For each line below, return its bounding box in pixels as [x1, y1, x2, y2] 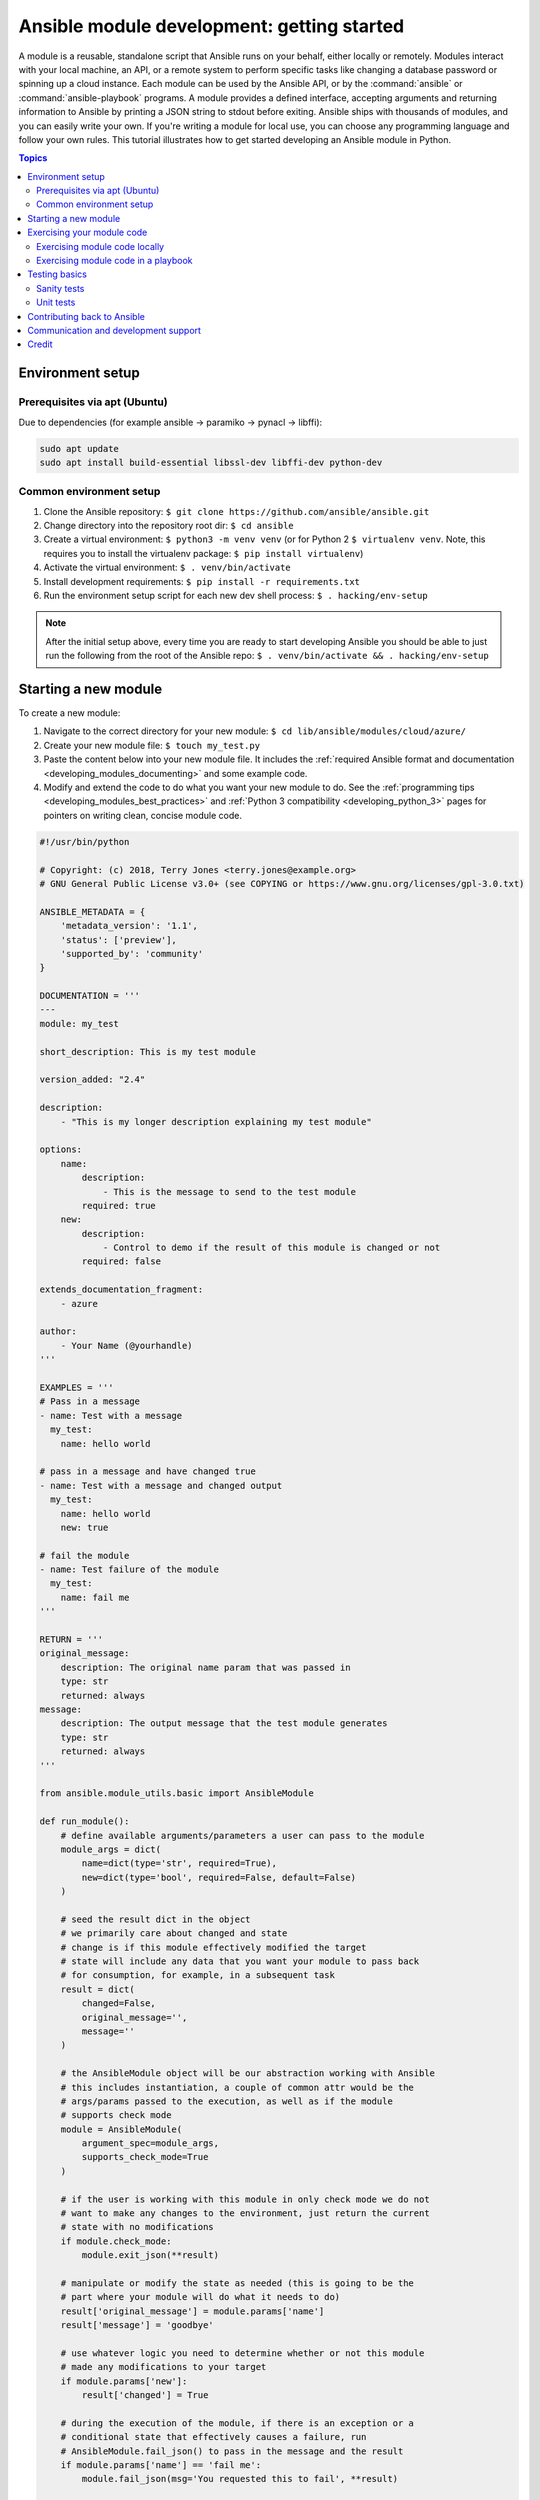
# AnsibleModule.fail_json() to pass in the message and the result [60, 2445, 404, 2457]
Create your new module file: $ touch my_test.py [43, 739, 260, 751]
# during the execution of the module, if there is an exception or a [60, 2417, 415, 2429]
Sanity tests [36, 282, 85, 294]
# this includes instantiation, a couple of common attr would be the [60, 2081, 415, 2093]
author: [39, 1326, 77, 1337]
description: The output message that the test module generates [60, 1718, 388, 1729]
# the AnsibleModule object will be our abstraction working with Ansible [60, 2068, 435, 2079]
